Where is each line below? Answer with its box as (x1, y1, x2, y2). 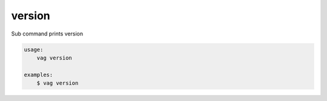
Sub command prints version (11, 30, 84, 37)
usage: (24, 46, 44, 53)
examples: (24, 71, 53, 78)
